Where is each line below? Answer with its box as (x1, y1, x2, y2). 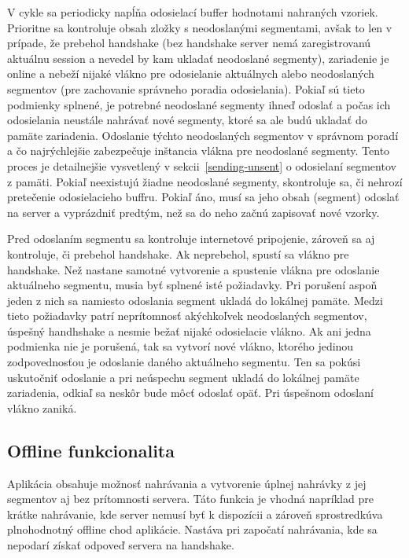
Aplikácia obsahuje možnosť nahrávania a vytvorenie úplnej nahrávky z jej (7, 475, 367, 491)
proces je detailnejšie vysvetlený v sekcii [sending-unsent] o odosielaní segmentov (7, 157, 396, 174)
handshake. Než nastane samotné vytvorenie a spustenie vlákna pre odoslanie (7, 261, 380, 277)
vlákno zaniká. (7, 399, 77, 416)
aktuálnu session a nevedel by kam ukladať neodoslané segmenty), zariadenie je (7, 50, 389, 66)
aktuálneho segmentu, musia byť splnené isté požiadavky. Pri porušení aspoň (7, 277, 378, 293)
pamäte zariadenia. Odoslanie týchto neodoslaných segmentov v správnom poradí (7, 127, 399, 143)
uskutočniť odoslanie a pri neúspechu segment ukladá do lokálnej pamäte (7, 369, 359, 385)
